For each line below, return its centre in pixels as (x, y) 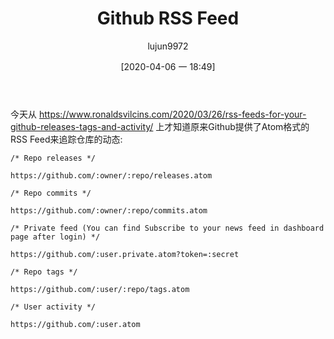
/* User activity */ (53, 307)
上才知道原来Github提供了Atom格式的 (232, 126)
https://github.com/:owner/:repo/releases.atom (111, 175)
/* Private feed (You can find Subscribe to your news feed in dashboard (167, 228)
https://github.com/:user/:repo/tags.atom (100, 289)
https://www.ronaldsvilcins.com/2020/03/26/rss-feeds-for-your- (172, 114)
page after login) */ (55, 237)
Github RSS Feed (168, 18)
